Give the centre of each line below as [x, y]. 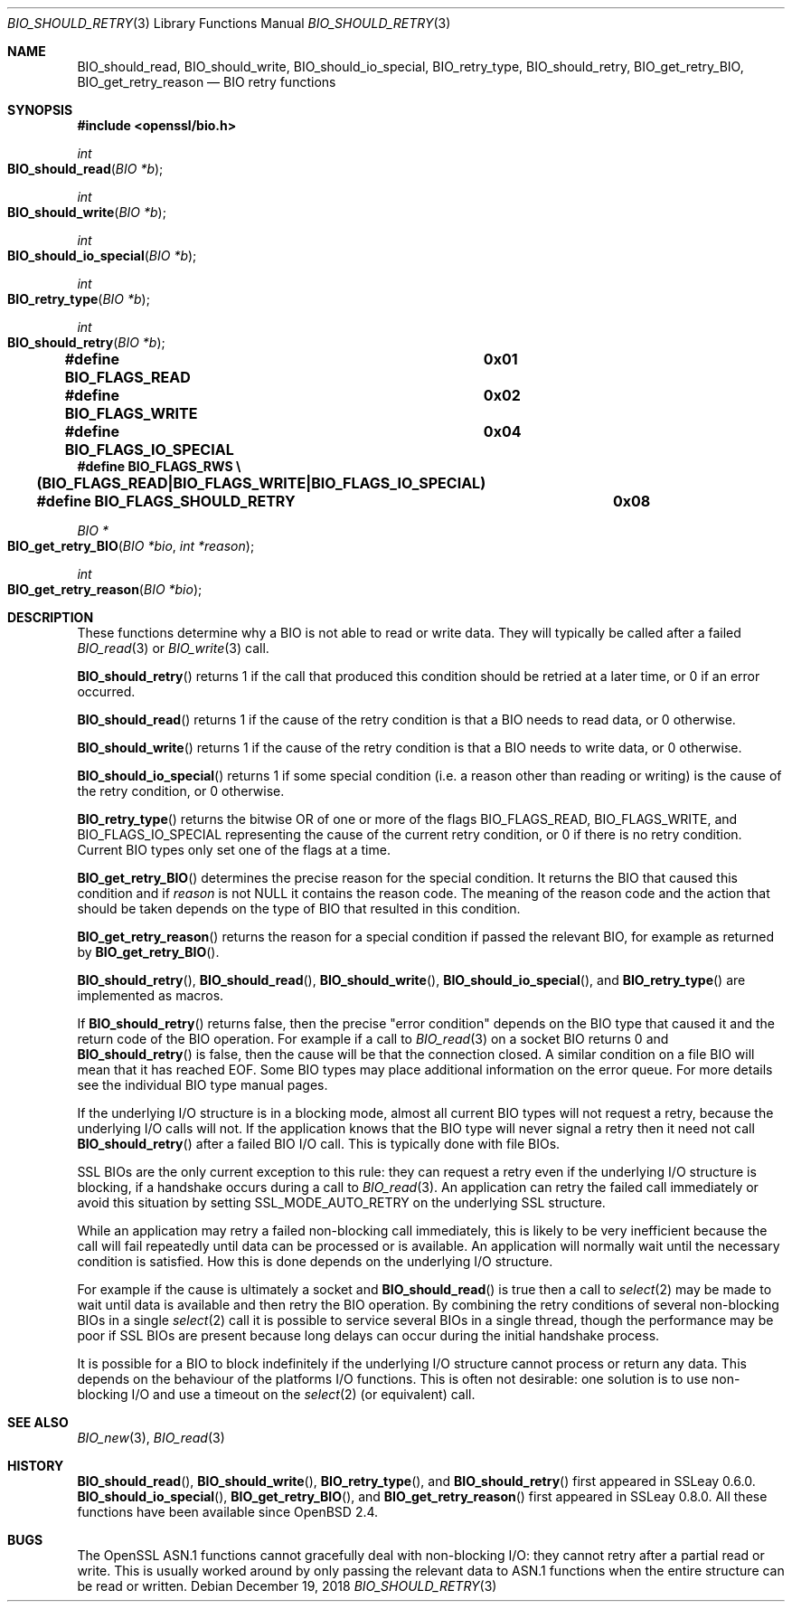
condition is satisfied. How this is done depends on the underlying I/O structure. [315, 1261]
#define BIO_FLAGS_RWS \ [159, 466]
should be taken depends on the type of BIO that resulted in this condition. [299, 909]
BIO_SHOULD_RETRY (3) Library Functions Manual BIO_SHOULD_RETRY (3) [229, 23]
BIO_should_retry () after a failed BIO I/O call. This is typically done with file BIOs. [319, 1144]
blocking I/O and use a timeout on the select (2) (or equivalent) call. [276, 1394]
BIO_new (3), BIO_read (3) [151, 1438]
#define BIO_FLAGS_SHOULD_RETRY [166, 501]
